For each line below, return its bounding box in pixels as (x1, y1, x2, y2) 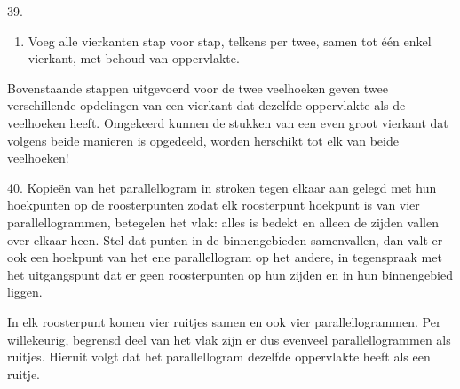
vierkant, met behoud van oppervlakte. (28, 49, 240, 67)
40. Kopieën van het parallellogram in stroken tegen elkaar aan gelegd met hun (7, 178, 437, 196)
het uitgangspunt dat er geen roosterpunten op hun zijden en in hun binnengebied (7, 265, 454, 283)
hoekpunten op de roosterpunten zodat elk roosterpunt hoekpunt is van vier (7, 195, 420, 214)
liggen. (7, 282, 43, 301)
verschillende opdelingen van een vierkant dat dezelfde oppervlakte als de (7, 96, 406, 115)
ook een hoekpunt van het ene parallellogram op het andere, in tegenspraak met (7, 248, 442, 266)
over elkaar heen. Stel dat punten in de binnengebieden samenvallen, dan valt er (7, 230, 443, 249)
